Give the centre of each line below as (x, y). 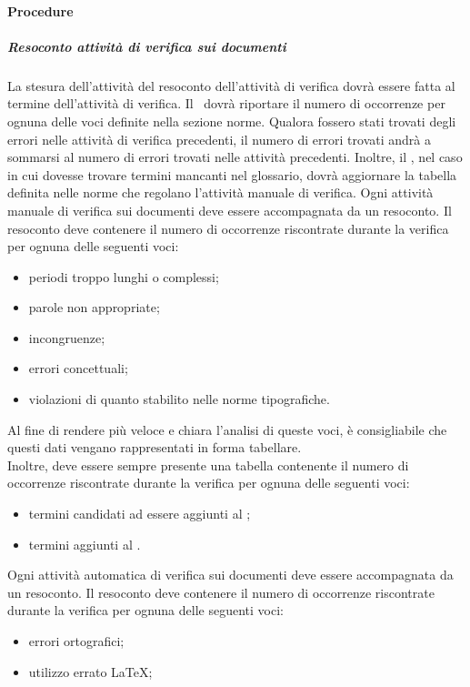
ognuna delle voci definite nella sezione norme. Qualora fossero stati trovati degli (232, 121)
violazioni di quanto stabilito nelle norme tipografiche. (179, 399)
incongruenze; (67, 337)
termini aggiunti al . (85, 544)
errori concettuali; (78, 368)
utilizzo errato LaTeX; (90, 671)
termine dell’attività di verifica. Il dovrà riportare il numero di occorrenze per (226, 103)
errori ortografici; (76, 641)
